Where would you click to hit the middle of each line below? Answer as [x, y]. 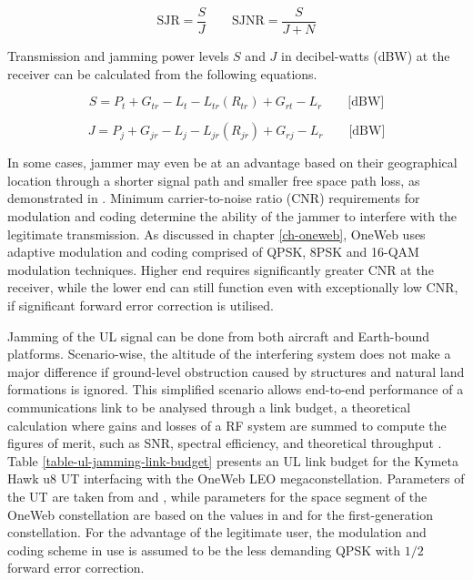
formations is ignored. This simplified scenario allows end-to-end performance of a [236, 389]
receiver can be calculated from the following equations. [162, 73]
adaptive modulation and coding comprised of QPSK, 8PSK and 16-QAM [213, 252]
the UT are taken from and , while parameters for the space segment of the [217, 496]
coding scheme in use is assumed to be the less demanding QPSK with [204, 549]
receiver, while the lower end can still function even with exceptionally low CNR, [233, 287]
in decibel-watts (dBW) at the [366, 56]
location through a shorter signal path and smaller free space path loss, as [214, 180]
